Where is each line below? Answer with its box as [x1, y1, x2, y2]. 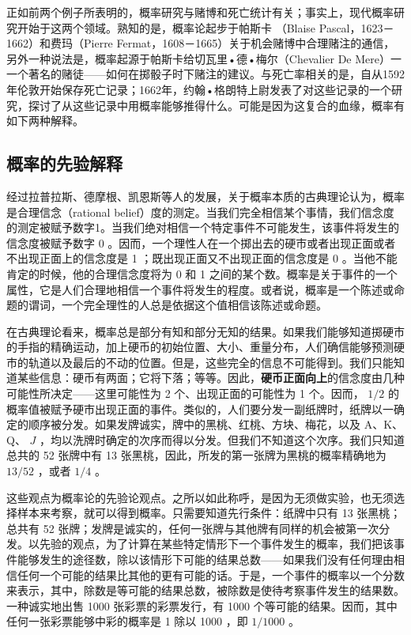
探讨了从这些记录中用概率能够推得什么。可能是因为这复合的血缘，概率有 [28, 96, 405, 113]
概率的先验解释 [6, 151, 123, 176]
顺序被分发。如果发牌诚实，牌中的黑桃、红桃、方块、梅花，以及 [28, 416, 360, 433]
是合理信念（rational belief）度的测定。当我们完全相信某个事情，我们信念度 [6, 203, 394, 220]
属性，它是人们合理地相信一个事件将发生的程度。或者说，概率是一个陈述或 [6, 281, 394, 297]
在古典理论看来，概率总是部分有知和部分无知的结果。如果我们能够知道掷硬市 [6, 323, 405, 339]
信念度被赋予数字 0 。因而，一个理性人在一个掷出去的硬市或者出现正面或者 [6, 234, 396, 251]
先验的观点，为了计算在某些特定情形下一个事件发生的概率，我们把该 [39, 535, 394, 552]
